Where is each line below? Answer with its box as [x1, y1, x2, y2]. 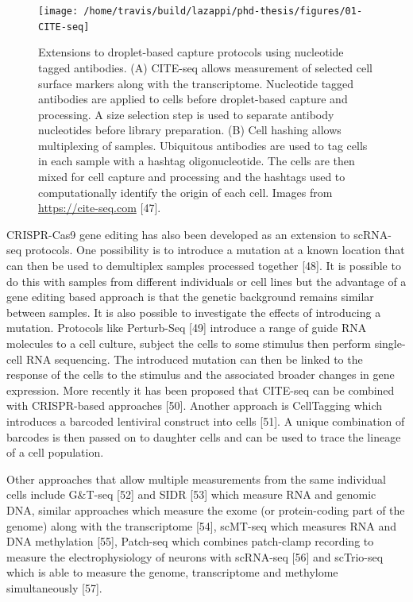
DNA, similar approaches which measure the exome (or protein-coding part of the [6, 501, 405, 518]
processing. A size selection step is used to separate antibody [38, 106, 334, 122]
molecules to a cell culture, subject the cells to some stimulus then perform [6, 335, 372, 351]
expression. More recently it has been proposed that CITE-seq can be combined [6, 381, 395, 398]
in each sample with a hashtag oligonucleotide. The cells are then [38, 152, 355, 169]
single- [374, 335, 406, 351]
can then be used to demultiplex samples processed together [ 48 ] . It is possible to [6, 257, 401, 274]
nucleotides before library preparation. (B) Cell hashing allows [38, 122, 342, 138]
